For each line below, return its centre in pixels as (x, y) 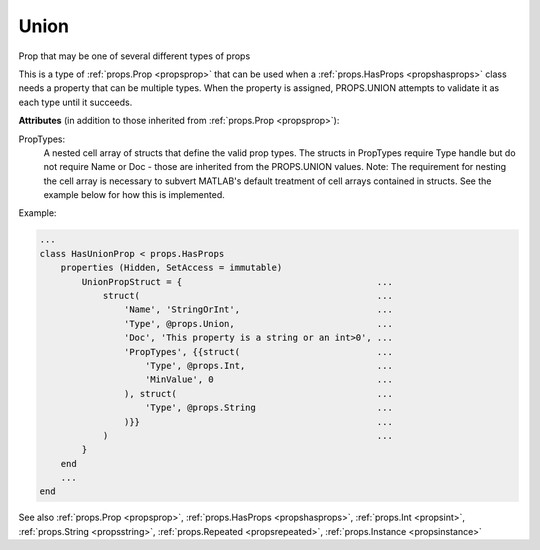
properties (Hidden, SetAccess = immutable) (171, 268)
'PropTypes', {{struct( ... (258, 351)
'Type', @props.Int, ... (269, 365)
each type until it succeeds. (75, 102)
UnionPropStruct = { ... (237, 281)
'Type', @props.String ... (269, 408)
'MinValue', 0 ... (269, 379)
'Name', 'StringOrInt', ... (258, 309)
